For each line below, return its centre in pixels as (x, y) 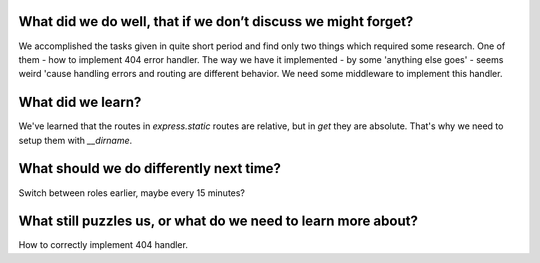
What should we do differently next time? (150, 168)
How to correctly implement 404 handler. (103, 245)
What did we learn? (80, 102)
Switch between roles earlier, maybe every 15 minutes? (131, 192)
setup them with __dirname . (75, 140)
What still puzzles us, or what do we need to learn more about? (218, 221)
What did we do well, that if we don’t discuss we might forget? (216, 21)
